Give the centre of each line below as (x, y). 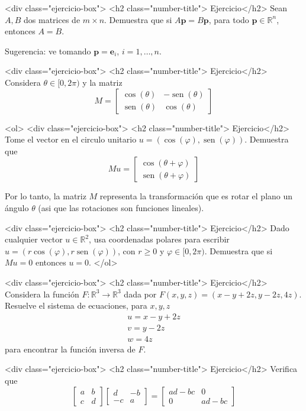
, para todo (229, 19)
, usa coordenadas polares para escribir (159, 239)
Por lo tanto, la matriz (46, 196)
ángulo (17, 207)
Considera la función (42, 294)
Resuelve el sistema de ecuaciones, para (76, 305)
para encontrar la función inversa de (70, 349)
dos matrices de (52, 19)
